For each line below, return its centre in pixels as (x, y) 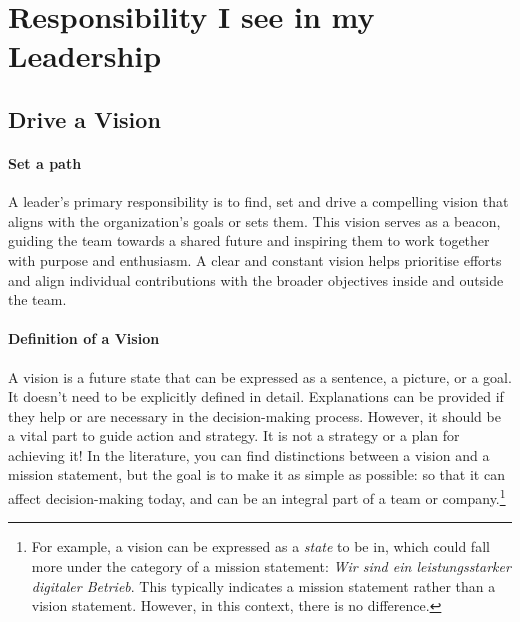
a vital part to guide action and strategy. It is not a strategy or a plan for (234, 435)
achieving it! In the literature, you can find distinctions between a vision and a (249, 454)
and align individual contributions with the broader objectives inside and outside (256, 279)
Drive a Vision (84, 118)
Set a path (45, 162)
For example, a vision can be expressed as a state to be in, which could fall (260, 546)
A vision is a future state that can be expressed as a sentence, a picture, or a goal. (260, 376)
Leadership (85, 55)
